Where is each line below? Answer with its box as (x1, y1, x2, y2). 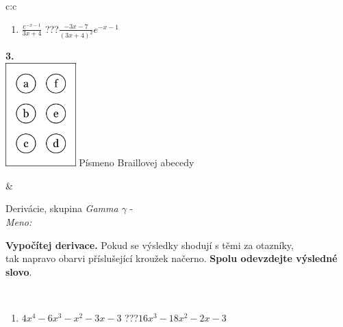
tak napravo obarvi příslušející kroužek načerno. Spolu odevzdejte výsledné (5, 251, 338, 265)
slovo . (5, 264, 32, 278)
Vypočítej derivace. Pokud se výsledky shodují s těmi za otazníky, (5, 237, 294, 252)
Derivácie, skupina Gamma (5, 201, 118, 215)
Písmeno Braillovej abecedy (79, 155, 194, 170)
